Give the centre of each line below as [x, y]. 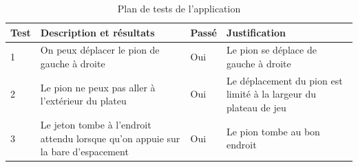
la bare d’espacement [84, 152]
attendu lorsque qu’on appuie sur [110, 138]
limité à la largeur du [271, 94]
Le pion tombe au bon [273, 131]
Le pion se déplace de [271, 50]
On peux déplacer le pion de [100, 50]
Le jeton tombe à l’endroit [96, 124]
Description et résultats [97, 32]
